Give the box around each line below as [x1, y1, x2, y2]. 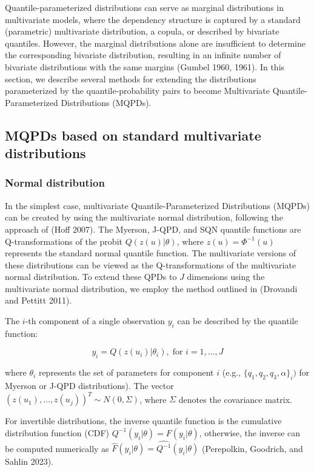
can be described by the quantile [177, 314, 298, 327]
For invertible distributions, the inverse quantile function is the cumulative [5, 414, 282, 427]
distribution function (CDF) [5, 426, 110, 439]
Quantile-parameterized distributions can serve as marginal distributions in [5, 1, 284, 13]
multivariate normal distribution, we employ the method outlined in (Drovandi [5, 282, 298, 294]
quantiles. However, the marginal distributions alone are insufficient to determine [5, 36, 306, 49]
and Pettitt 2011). [5, 294, 72, 307]
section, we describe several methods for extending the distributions [5, 72, 256, 85]
